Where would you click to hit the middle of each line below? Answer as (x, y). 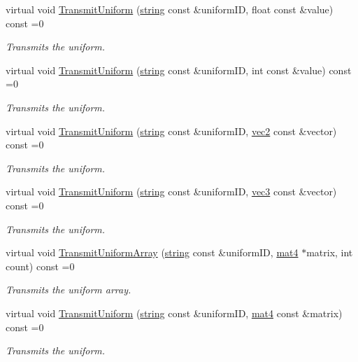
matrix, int (330, 252)
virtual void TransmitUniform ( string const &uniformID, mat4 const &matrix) (174, 313)
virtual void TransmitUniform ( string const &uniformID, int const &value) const (179, 70)
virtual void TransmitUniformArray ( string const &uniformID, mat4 (152, 252)
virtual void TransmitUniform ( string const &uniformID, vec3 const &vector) (171, 192)
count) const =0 (40, 266)
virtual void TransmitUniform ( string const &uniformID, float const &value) (170, 9)
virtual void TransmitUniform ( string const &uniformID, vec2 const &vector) (171, 131)
